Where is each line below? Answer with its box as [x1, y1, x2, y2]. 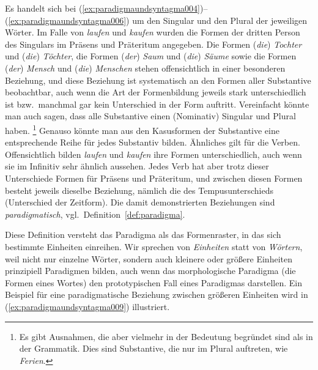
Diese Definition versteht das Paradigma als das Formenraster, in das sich [5, 228, 281, 241]
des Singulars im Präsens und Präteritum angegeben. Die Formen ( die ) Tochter [5, 37, 302, 50]
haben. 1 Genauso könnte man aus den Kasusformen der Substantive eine [5, 122, 279, 136]
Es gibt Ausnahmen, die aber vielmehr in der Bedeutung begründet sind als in [19, 330, 313, 342]
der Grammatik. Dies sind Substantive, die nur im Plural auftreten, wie [19, 342, 288, 355]
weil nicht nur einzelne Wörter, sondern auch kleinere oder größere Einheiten [5, 252, 292, 265]
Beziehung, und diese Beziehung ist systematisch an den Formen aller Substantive [5, 73, 311, 86]
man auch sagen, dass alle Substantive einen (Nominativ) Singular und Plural [5, 109, 296, 122]
